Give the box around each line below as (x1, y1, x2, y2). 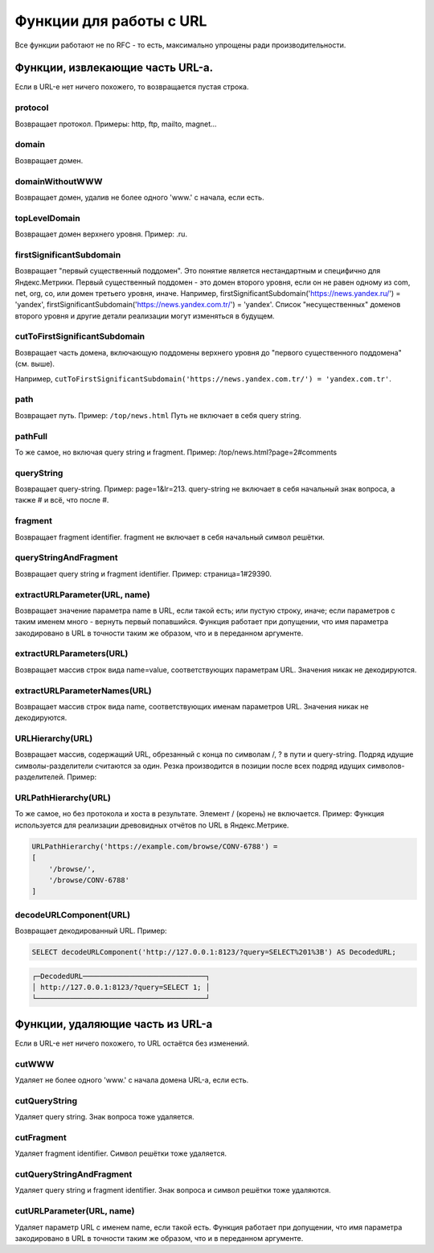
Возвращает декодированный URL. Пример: (14, 926, 168, 936)
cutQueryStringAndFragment (14, 1169, 133, 1180)
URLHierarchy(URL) (14, 733, 93, 744)
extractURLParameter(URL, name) (14, 589, 150, 600)
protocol (14, 102, 49, 113)
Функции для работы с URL (14, 12, 207, 30)
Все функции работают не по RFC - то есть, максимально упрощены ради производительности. (14, 40, 346, 50)
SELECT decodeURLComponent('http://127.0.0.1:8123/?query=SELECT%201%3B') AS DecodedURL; (31, 947, 397, 957)
